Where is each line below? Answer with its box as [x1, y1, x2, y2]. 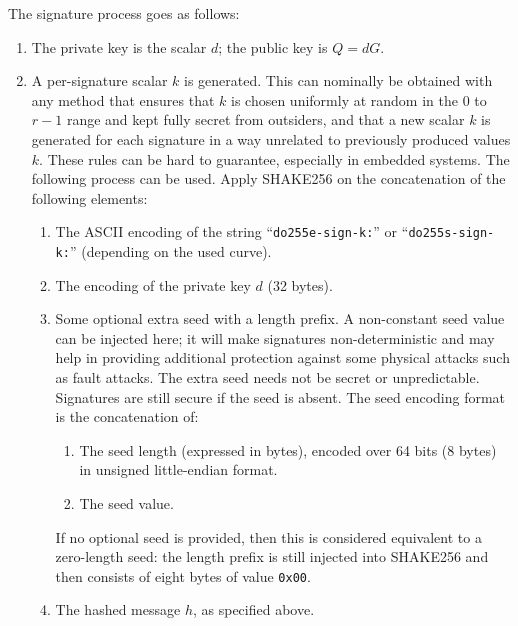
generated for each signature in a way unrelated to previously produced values [31, 128, 511, 149]
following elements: [31, 187, 148, 208]
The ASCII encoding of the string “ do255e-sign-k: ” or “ [55, 221, 409, 242]
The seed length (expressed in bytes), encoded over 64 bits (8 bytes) [79, 439, 497, 460]
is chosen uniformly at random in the [231, 89, 458, 110]
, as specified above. [192, 599, 315, 620]
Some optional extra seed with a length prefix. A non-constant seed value [55, 308, 505, 329]
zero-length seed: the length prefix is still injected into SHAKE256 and [55, 546, 489, 567]
